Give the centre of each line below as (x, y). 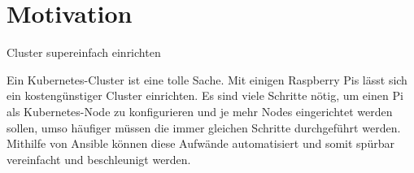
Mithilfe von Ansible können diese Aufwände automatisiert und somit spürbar (200, 143)
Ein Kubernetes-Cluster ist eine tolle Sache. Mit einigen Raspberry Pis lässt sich (207, 79)
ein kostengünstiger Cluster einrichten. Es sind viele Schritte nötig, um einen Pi (205, 95)
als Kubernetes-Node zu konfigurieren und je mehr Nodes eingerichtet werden (200, 111)
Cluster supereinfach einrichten (84, 52)
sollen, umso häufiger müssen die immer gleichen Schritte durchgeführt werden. (204, 127)
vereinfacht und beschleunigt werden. (99, 159)
